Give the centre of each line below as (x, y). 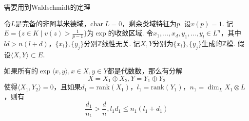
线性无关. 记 (121, 43)
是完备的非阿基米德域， (53, 23)
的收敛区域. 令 (131, 33)
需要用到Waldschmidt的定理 (47, 7)
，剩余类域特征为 (149, 23)
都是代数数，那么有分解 (145, 71)
